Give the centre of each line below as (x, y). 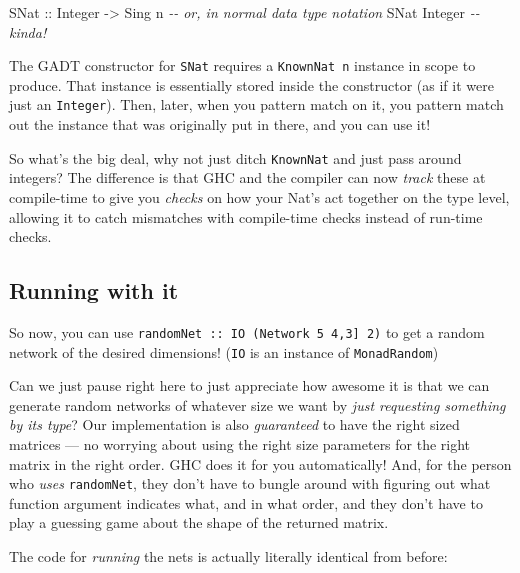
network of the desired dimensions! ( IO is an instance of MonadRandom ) (224, 351)
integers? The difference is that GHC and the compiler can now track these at (247, 177)
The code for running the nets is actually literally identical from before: (228, 556)
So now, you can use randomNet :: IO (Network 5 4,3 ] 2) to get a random (247, 331)
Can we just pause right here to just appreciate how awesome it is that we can (249, 385)
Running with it (94, 290)
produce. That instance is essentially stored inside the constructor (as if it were (251, 84)
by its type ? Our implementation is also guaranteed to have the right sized (234, 424)
